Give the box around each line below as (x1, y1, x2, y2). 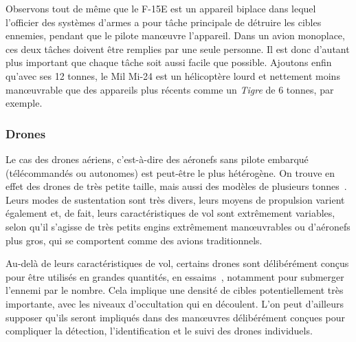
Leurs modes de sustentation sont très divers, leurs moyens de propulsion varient (5, 192, 345, 206)
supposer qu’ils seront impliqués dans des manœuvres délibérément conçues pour (5, 310, 346, 324)
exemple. (5, 96, 43, 110)
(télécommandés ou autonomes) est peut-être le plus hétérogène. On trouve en (5, 165, 335, 180)
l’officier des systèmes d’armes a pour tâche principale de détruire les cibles (5, 14, 322, 29)
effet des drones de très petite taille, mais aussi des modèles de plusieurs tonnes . (5, 179, 347, 193)
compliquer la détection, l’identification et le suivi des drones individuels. (5, 323, 313, 338)
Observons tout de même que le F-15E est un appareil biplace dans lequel (5, 1, 316, 15)
